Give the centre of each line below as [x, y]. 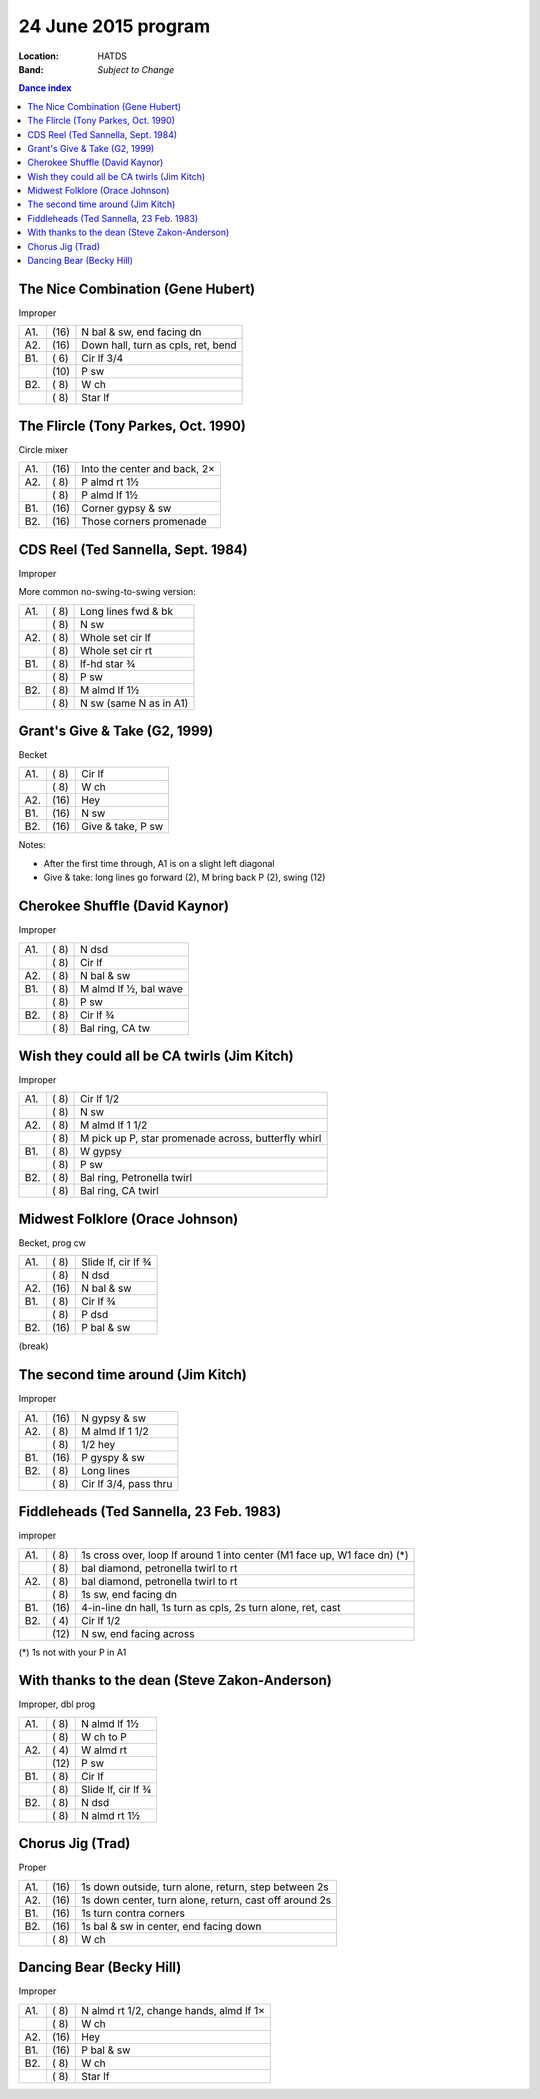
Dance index [45, 88]
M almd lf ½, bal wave [132, 988]
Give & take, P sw [122, 827]
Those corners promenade [144, 522]
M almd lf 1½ [110, 690]
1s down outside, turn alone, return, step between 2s [205, 1887]
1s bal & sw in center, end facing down [171, 1926]
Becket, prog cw [52, 1242]
